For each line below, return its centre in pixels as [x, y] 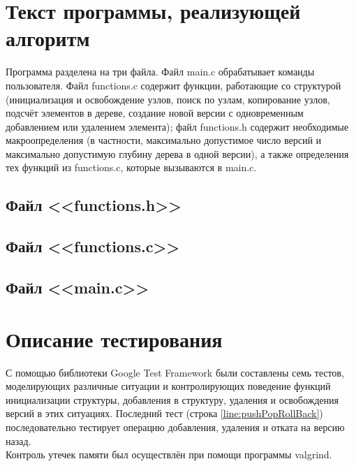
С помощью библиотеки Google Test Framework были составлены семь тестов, [175, 372]
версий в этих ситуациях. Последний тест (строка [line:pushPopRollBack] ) [164, 413]
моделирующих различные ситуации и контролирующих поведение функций [168, 386]
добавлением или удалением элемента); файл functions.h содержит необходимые [177, 126]
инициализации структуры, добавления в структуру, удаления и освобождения [172, 399]
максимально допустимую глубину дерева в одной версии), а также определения [177, 153]
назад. [19, 440]
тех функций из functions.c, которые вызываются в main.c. [131, 167]
